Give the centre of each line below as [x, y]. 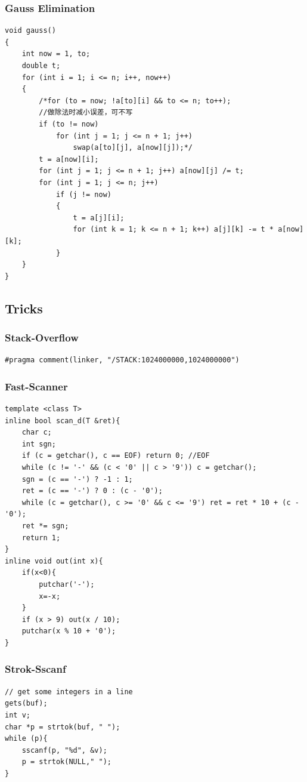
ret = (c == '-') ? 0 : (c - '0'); [92, 491]
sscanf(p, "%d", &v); [64, 750]
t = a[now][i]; [69, 159]
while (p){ [26, 739]
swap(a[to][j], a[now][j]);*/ [133, 148]
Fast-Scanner [36, 386]
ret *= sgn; [45, 526]
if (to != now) [69, 124]
